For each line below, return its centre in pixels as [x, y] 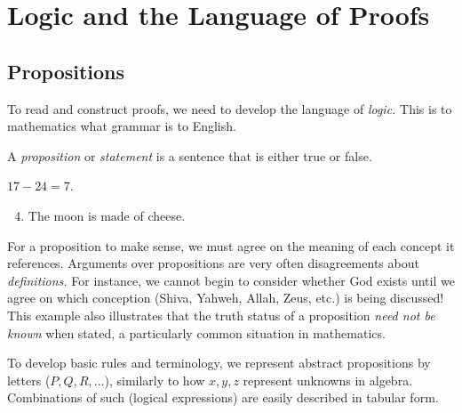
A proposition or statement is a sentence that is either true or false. [190, 155]
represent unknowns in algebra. [328, 380]
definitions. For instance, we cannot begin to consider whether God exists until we [231, 280]
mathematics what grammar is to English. [122, 126]
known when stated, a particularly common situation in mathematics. [196, 332]
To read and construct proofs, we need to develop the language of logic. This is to [230, 108]
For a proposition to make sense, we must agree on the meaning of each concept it [231, 245]
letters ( [29, 380]
